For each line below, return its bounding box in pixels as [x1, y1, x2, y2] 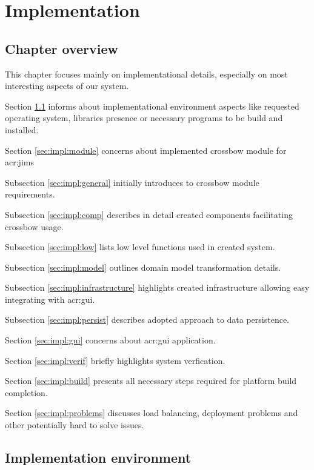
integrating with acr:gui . [5, 293, 95, 305]
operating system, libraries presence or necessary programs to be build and [5, 111, 283, 124]
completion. [5, 386, 48, 399]
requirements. [5, 188, 55, 200]
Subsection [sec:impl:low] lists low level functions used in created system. [5, 240, 275, 253]
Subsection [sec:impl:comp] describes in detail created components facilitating [5, 208, 293, 220]
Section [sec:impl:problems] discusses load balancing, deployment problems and [5, 406, 298, 419]
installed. [5, 123, 39, 136]
